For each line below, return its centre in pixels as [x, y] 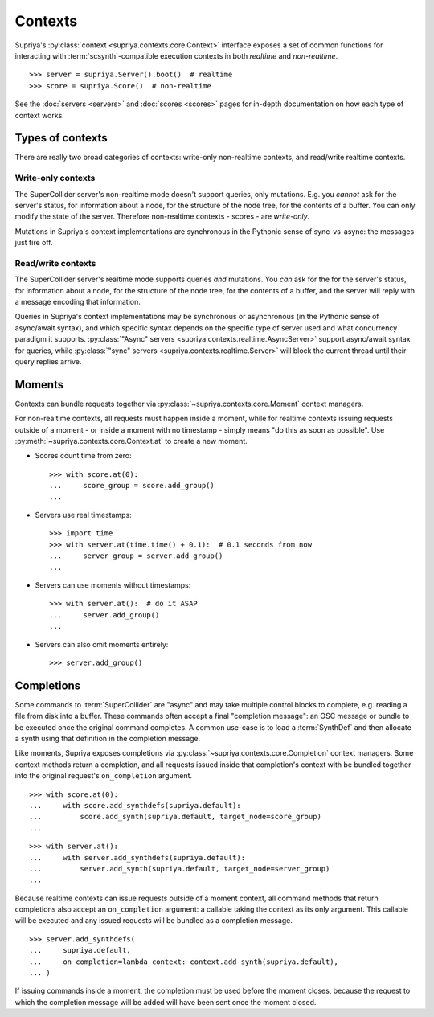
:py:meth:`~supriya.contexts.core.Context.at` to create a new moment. [131, 441]
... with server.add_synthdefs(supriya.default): [137, 857]
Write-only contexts [55, 178]
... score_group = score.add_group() [132, 486]
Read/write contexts [55, 263]
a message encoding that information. [78, 302]
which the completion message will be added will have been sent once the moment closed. [166, 1002]
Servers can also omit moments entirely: [102, 644]
